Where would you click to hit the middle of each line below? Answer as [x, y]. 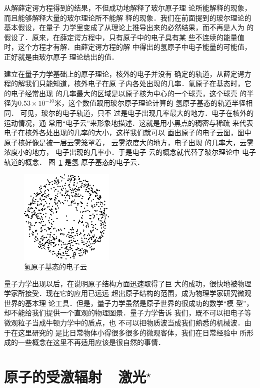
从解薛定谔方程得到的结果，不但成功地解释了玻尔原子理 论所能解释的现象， [128, 8]
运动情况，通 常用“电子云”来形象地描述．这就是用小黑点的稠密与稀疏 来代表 [129, 122]
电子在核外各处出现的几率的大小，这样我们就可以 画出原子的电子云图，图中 [128, 132]
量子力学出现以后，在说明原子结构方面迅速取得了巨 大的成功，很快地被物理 [128, 283]
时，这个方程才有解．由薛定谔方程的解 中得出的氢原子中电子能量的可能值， [128, 47]
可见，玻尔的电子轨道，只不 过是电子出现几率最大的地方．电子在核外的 [137, 112]
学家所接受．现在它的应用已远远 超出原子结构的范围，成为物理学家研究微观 [128, 293]
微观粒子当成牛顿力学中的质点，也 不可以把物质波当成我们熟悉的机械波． [124, 323]
